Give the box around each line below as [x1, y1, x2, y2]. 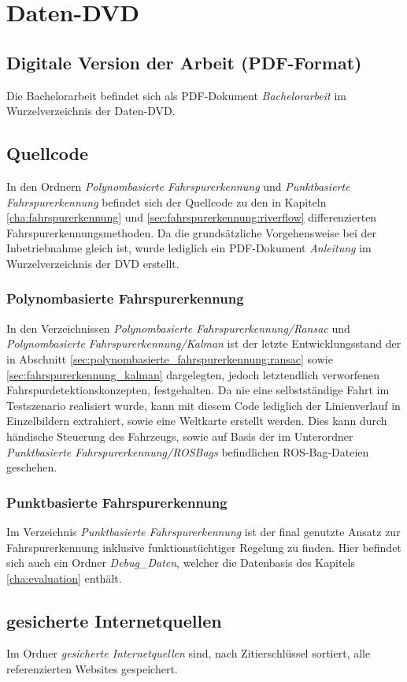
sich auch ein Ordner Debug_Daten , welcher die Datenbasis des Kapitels [6, 554, 355, 571]
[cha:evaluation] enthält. [6, 569, 122, 586]
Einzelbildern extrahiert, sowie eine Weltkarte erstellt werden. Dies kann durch [6, 412, 387, 429]
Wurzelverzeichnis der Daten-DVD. [6, 102, 176, 119]
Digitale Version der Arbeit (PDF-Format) [6, 50, 362, 74]
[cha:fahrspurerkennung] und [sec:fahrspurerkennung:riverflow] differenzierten [6, 209, 377, 225]
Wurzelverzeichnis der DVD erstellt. [6, 255, 179, 271]
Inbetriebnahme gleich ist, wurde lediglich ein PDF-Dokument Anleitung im [6, 240, 372, 256]
